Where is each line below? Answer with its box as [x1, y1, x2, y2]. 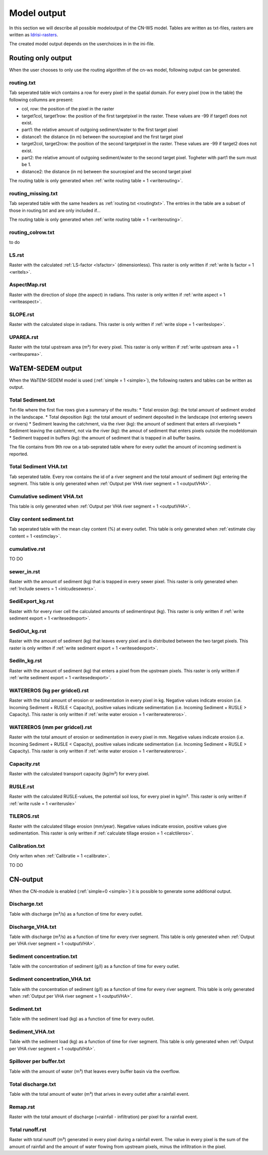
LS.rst [9, 251, 24, 258]
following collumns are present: [9, 97, 74, 103]
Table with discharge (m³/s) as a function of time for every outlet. [9, 911, 143, 917]
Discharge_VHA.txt [9, 923, 57, 930]
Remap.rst [9, 1103, 35, 1110]
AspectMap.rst [9, 281, 47, 288]
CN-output [9, 875, 44, 883]
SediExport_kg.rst [9, 598, 54, 605]
